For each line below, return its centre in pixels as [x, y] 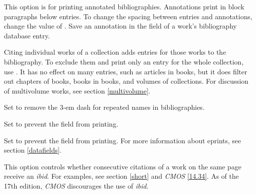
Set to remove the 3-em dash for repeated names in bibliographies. [104, 107]
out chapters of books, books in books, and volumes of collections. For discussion [126, 81]
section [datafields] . [33, 150]
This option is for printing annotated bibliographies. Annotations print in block [124, 6]
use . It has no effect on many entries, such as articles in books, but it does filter [126, 71]
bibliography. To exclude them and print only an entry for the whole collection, [124, 61]
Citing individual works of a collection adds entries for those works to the [115, 52]
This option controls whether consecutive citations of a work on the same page [123, 166]
